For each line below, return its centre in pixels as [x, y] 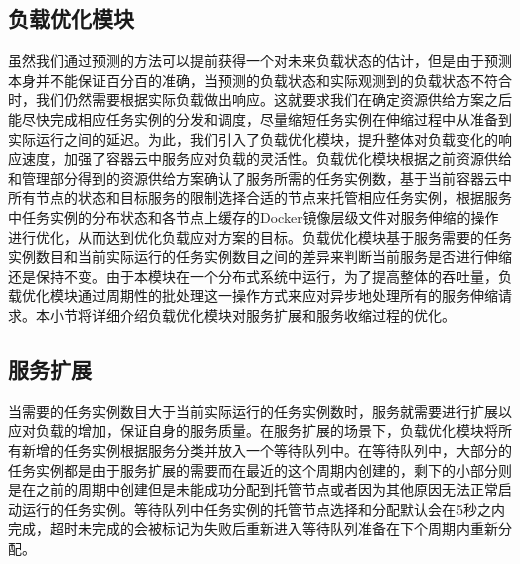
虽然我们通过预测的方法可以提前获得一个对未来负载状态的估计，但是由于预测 [260, 60]
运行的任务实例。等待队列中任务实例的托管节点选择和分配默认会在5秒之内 [263, 508]
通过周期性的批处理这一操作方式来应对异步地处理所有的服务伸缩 [287, 295]
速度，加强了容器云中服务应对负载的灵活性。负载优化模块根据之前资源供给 [266, 158]
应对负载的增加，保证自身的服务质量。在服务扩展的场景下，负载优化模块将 [253, 430]
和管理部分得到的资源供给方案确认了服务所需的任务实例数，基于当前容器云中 [260, 177]
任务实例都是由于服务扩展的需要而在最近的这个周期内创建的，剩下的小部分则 [260, 469]
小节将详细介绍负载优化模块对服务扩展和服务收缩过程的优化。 [252, 314]
